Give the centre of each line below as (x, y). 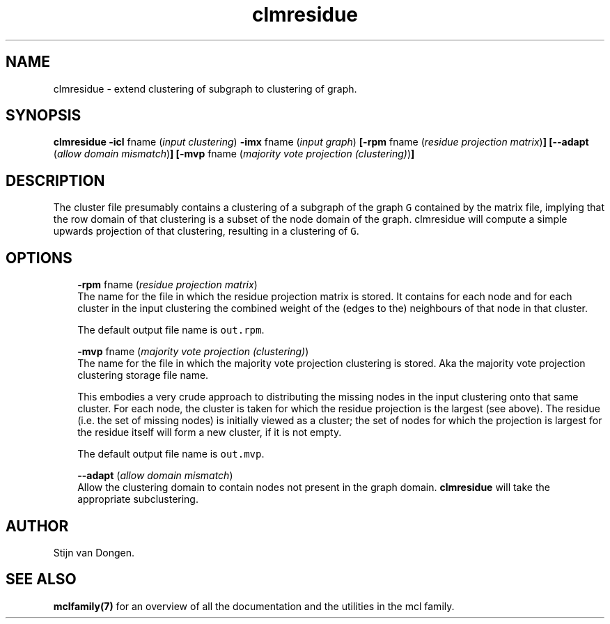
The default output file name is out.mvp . (171, 454)
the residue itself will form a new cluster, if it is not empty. (210, 432)
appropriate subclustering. (138, 499)
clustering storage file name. (143, 375)
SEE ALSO (41, 579)
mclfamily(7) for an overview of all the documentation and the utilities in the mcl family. (254, 606)
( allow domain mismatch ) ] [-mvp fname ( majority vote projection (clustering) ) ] (234, 154)
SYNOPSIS (44, 116)
